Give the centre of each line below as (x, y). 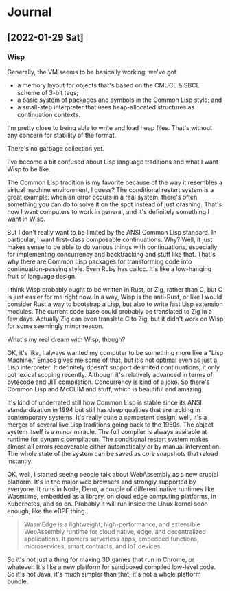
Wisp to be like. (29, 169)
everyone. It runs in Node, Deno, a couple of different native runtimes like (111, 488)
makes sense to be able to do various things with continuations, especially (112, 247)
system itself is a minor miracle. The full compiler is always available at (107, 431)
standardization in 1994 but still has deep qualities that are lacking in (104, 409)
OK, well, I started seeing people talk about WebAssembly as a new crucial (113, 474)
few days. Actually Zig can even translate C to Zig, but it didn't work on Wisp (115, 319)
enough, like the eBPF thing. (47, 511)
